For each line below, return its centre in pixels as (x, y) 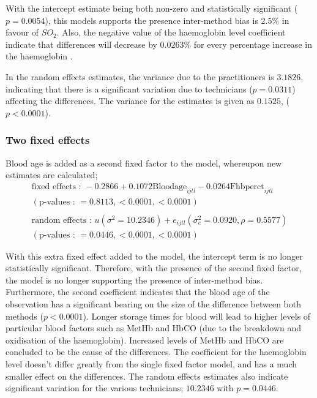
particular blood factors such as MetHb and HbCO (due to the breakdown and (154, 328)
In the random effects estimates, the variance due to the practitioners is (140, 76)
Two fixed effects (48, 140)
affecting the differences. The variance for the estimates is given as (130, 101)
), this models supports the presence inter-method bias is (151, 20)
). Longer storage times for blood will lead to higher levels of (197, 316)
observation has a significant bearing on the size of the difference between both (154, 304)
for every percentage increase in (253, 44)
